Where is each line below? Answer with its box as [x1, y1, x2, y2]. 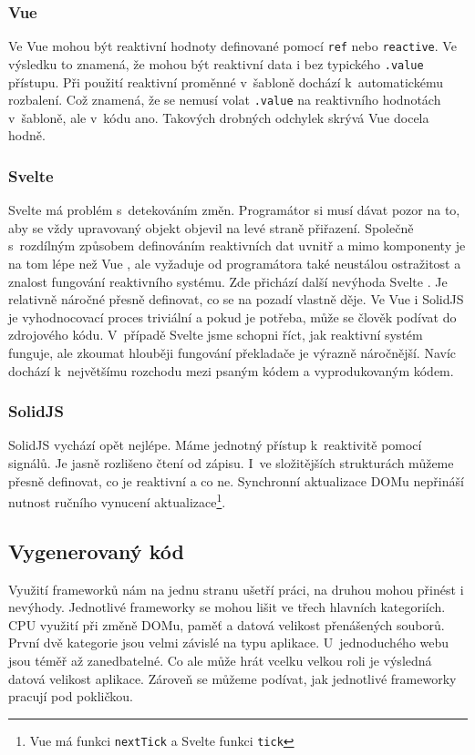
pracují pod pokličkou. [8, 687, 133, 706]
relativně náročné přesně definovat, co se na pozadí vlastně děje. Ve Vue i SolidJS [8, 290, 464, 309]
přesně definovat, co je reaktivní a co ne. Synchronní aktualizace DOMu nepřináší [8, 471, 464, 490]
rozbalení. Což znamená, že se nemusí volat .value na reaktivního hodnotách [8, 90, 441, 109]
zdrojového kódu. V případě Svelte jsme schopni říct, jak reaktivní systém [8, 325, 423, 344]
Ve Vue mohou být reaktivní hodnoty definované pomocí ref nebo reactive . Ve [8, 36, 457, 56]
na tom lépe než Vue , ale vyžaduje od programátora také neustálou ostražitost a [8, 253, 461, 272]
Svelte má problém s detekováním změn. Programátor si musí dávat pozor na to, [8, 200, 460, 219]
